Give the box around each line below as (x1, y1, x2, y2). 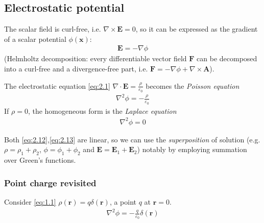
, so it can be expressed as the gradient (135, 23, 258, 34)
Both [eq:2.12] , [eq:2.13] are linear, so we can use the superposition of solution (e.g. (4, 134, 260, 144)
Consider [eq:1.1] (4, 196, 56, 207)
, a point (109, 196, 137, 207)
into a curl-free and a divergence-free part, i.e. (4, 63, 148, 74)
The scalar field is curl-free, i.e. (4, 23, 101, 34)
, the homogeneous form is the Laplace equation (28, 105, 177, 116)
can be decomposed (197, 53, 257, 64)
